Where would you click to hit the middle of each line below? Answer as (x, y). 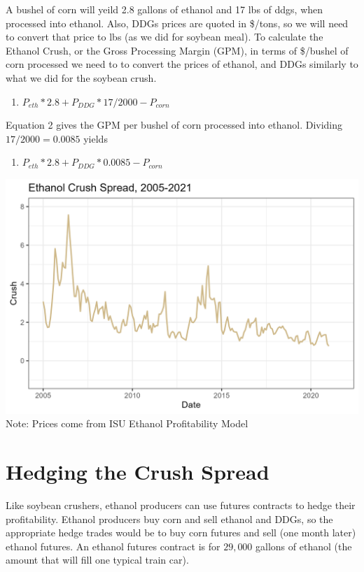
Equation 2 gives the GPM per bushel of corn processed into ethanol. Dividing (174, 125)
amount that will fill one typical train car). (97, 560)
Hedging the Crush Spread (138, 471)
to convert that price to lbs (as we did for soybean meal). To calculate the (164, 37)
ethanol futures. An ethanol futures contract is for (113, 546)
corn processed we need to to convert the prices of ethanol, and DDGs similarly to (182, 64)
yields (96, 138)
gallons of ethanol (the (304, 546)
